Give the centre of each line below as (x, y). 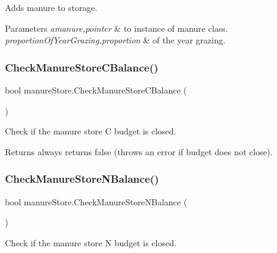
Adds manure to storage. (51, 7)
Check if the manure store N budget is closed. (91, 242)
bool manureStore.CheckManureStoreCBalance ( (96, 90)
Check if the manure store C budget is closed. (91, 131)
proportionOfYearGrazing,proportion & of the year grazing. (115, 40)
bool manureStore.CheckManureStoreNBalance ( (96, 201)
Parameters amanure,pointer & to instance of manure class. (116, 28)
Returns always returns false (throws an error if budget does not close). (139, 151)
